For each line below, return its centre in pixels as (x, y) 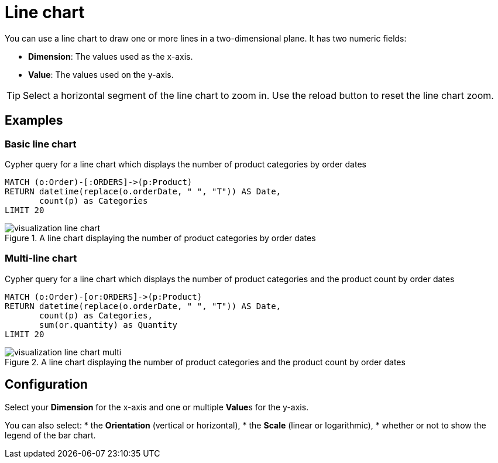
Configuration (46, 385)
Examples (34, 121)
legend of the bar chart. (50, 435)
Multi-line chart (41, 258)
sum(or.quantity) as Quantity (109, 325)
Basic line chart (41, 144)
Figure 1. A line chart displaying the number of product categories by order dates (160, 238)
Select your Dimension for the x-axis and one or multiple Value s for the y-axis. (157, 407)
